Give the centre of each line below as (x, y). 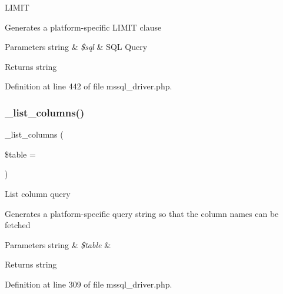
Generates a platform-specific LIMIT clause (83, 27)
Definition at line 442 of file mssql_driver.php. (89, 86)
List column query (38, 193)
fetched (18, 225)
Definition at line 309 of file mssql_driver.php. (89, 284)
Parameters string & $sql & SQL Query (76, 47)
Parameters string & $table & (58, 244)
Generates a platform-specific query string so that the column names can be (142, 213)
